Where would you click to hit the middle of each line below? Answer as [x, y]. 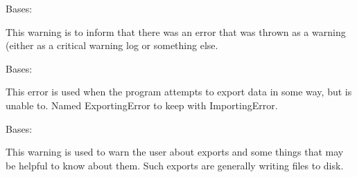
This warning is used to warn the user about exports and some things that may [175, 152]
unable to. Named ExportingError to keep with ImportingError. [142, 105]
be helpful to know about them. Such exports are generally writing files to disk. [175, 165]
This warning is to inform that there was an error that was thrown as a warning [176, 31]
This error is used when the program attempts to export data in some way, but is [179, 92]
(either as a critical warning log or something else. [112, 45]
